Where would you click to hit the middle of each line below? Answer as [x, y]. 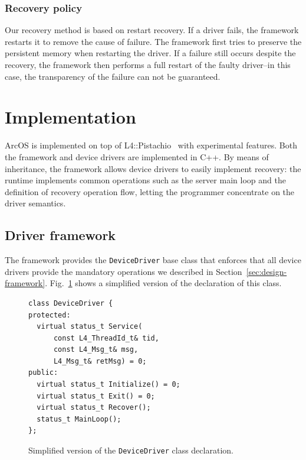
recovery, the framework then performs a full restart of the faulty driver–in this [148, 64]
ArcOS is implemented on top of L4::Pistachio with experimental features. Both [151, 145]
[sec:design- [266, 271]
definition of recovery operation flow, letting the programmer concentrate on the [150, 191]
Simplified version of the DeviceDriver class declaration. [131, 450]
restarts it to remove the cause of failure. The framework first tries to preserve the [153, 41]
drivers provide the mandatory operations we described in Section [124, 271]
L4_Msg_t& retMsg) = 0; [100, 361]
